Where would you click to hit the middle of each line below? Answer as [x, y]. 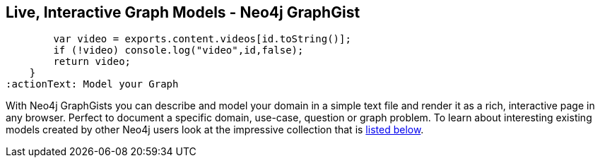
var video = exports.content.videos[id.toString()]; [202, 39]
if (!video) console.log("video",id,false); [178, 50]
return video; [92, 62]
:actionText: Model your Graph [92, 84]
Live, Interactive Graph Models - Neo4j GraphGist [183, 12]
